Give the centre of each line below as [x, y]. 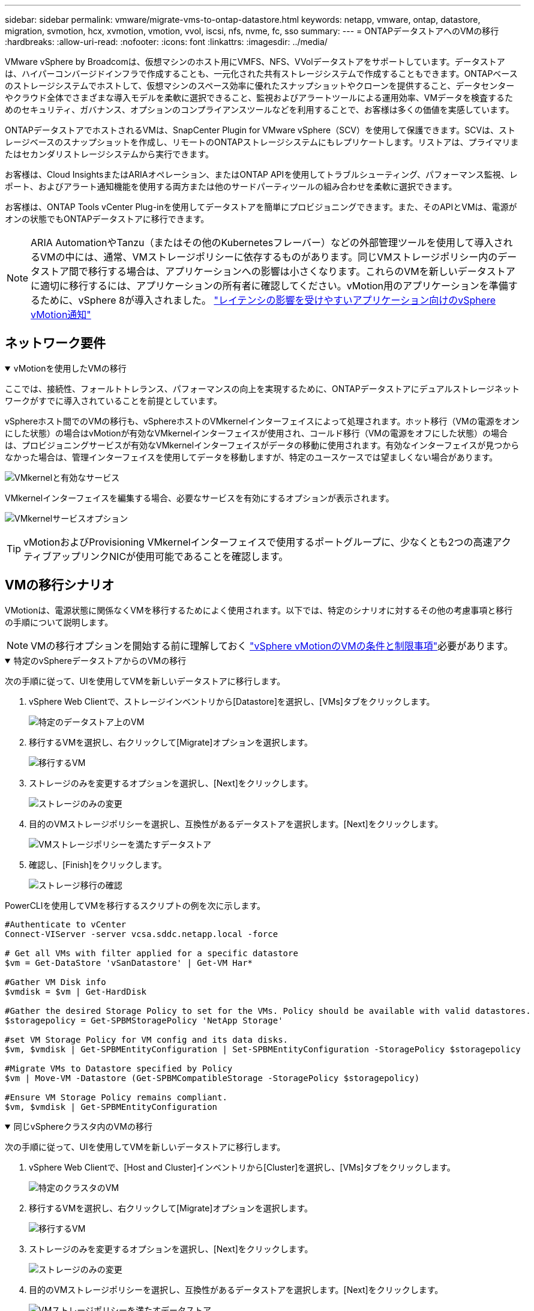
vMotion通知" [61, 315]
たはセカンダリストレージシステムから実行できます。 [109, 154]
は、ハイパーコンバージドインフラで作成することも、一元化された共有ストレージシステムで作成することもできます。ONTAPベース [261, 74]
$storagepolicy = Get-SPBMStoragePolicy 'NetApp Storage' [144, 1020]
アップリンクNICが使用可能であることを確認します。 [170, 556]
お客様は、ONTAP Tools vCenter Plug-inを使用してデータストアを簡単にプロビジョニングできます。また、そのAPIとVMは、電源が [261, 207]
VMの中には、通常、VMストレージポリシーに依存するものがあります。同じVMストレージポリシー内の [269, 257]
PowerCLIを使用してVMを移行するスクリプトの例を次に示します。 [135, 905]
